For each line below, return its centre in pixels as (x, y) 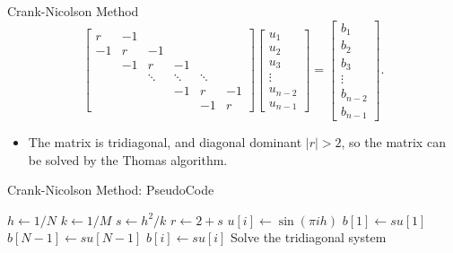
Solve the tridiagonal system (309, 237)
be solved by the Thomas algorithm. (128, 159)
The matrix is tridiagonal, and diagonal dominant (165, 142)
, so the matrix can (393, 142)
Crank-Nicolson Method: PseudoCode (111, 190)
